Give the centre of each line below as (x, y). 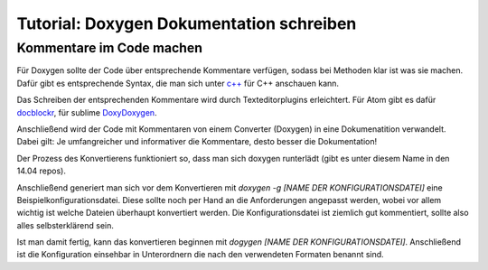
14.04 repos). (42, 171)
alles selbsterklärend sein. (66, 225)
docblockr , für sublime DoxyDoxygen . (87, 112)
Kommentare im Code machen (110, 48)
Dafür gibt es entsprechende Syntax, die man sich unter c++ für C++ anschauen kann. (178, 83)
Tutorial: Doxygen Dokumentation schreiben (187, 23)
